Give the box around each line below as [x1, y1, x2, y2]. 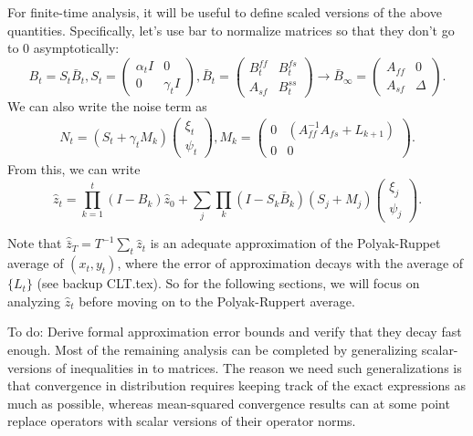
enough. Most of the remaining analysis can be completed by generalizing [7, 340, 418, 359]
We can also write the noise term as [7, 96, 207, 115]
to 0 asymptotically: [7, 38, 120, 57]
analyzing [7, 291, 60, 310]
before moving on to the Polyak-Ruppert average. [79, 291, 355, 310]
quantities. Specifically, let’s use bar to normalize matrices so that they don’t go [7, 20, 455, 39]
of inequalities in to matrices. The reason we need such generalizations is [56, 358, 462, 377]
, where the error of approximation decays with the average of [117, 254, 464, 273]
